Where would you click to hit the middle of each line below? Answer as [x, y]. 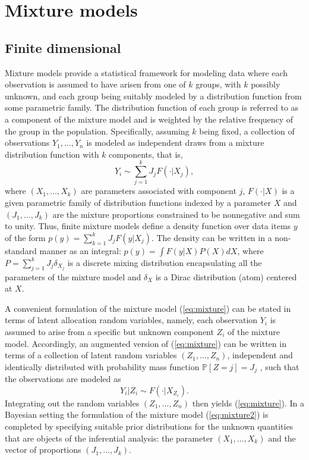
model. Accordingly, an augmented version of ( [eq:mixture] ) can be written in [146, 343]
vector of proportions [43, 450]
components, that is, [146, 154]
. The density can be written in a [212, 237]
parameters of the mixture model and [73, 276]
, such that [280, 366]
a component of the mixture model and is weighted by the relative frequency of [149, 119]
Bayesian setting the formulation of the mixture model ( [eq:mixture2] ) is [137, 414]
